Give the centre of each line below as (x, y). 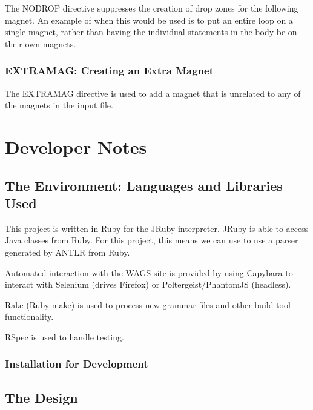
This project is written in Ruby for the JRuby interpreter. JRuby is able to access (157, 228)
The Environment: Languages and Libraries (144, 185)
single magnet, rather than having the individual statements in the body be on (151, 32)
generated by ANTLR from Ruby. (68, 252)
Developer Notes (76, 146)
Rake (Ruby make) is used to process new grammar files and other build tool (148, 304)
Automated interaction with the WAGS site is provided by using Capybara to (149, 272)
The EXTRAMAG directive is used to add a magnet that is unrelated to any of (153, 93)
